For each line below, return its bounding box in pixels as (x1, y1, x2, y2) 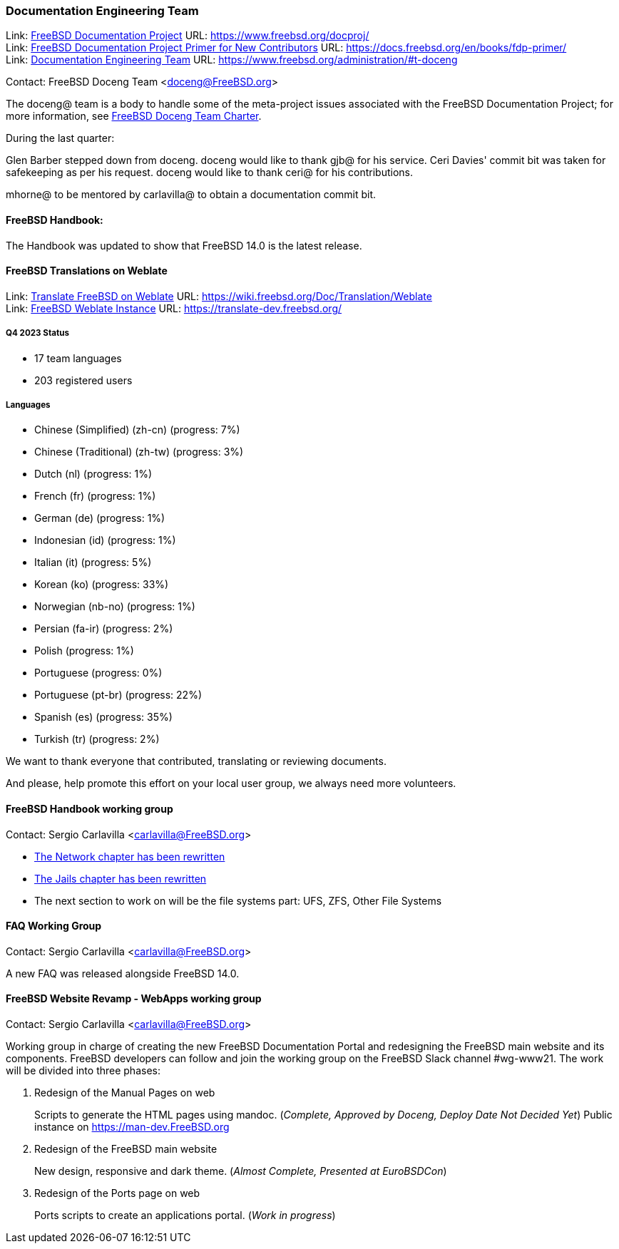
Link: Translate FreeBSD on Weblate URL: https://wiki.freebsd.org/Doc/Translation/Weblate (6, 289, 432, 302)
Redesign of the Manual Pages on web (34, 1086, 215, 1099)
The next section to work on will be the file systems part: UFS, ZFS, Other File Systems (34, 894, 442, 907)
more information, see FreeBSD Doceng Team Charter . (6, 110, 262, 123)
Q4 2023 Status (6, 328, 69, 339)
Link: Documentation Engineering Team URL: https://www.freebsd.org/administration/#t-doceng (6, 53, 458, 66)
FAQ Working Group (6, 920, 102, 932)
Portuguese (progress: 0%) (34, 667, 163, 679)
